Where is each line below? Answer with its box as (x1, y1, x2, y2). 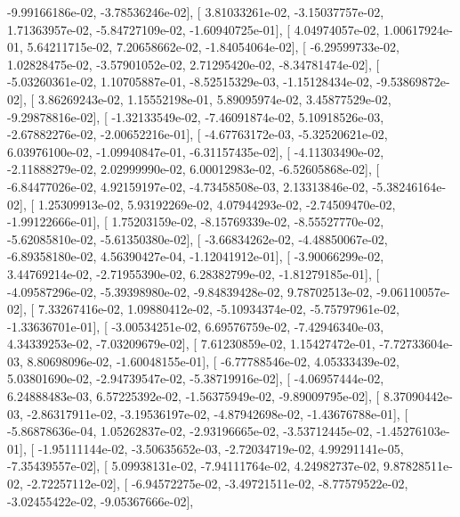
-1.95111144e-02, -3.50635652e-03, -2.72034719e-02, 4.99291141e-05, (37, 439, 404, 457)
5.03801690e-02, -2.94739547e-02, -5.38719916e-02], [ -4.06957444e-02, (7, 369, 384, 388)
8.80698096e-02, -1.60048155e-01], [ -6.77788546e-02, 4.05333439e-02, (27, 351, 399, 370)
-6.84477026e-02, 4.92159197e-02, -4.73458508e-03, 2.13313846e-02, (7, 176, 368, 195)
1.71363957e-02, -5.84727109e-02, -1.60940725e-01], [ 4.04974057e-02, (7, 20, 380, 38)
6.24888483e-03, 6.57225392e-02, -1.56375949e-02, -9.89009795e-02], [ (7, 387, 380, 406)
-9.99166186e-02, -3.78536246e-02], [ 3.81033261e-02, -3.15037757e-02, (7, 3, 384, 21)
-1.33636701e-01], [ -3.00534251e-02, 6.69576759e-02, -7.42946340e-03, (7, 316, 384, 335)
